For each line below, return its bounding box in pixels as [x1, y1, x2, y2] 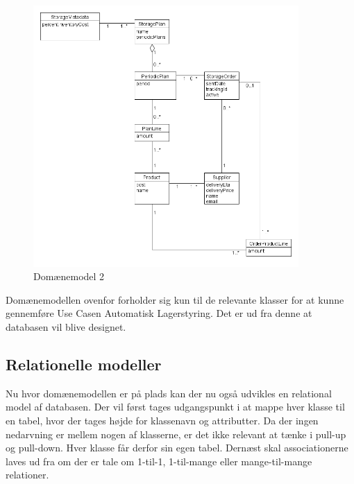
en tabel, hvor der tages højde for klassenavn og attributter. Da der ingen [6, 413, 319, 427]
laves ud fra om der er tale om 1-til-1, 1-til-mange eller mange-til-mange [6, 453, 312, 468]
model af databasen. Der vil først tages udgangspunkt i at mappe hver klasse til [6, 399, 345, 414]
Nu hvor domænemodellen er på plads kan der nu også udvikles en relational [6, 386, 332, 400]
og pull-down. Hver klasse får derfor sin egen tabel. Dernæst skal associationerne [6, 440, 348, 455]
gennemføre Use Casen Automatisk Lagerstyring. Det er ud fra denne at [6, 306, 312, 320]
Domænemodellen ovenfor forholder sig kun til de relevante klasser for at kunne [6, 292, 344, 306]
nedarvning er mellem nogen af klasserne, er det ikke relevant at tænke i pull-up [6, 426, 346, 441]
